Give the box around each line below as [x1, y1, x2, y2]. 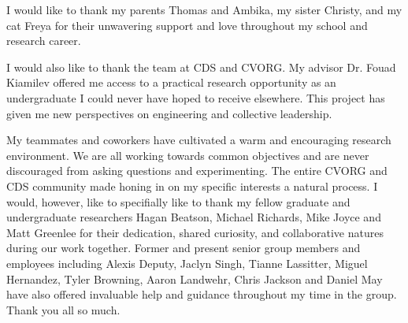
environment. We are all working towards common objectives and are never [6, 147, 369, 163]
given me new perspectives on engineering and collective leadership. [6, 105, 332, 121]
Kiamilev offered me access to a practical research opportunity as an [6, 74, 336, 91]
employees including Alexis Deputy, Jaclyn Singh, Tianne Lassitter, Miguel [6, 254, 368, 271]
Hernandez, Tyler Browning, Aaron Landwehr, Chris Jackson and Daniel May [6, 270, 383, 287]
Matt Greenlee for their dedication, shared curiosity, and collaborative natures [6, 224, 384, 240]
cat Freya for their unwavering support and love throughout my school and [6, 17, 368, 33]
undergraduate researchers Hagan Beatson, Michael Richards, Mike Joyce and [6, 209, 381, 225]
